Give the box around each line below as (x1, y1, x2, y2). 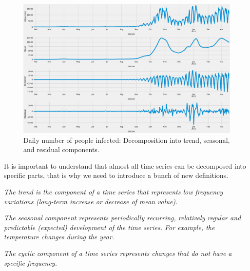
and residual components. (23, 144, 99, 155)
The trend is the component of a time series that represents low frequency (4, 186, 223, 196)
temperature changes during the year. (4, 232, 115, 242)
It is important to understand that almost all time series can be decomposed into (4, 160, 246, 171)
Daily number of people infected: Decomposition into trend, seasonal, (23, 135, 230, 145)
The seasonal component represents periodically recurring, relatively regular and (4, 213, 241, 223)
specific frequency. (4, 257, 57, 268)
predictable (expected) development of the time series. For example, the (4, 222, 215, 232)
